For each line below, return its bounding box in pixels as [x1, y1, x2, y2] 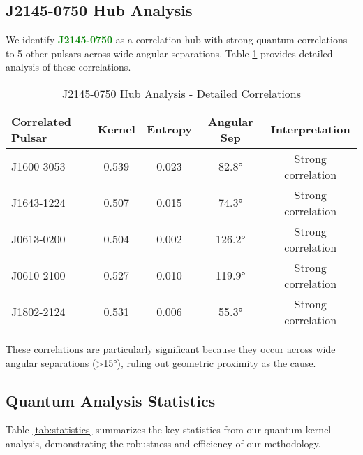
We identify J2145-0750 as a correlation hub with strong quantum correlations [6, 32, 348, 47]
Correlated [11, 113, 71, 129]
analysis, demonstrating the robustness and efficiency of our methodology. [6, 435, 321, 450]
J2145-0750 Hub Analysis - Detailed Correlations [61, 85, 302, 101]
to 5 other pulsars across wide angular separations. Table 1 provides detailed [6, 45, 333, 60]
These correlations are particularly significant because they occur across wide [6, 341, 336, 356]
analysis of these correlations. [6, 59, 131, 74]
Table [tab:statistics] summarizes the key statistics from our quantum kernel [6, 422, 332, 437]
